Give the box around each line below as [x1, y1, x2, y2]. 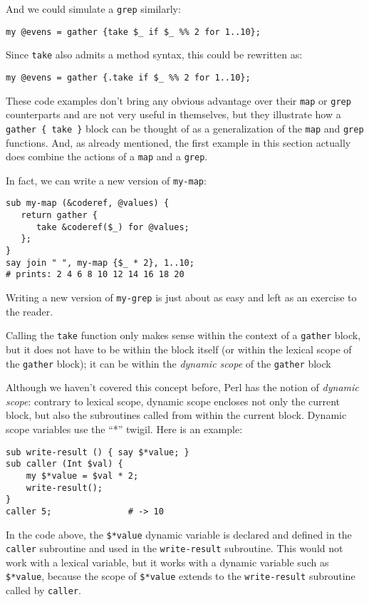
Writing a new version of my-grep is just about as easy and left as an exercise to [6, 290, 357, 305]
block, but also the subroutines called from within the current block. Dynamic [6, 408, 347, 422]
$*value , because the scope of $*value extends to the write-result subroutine [6, 569, 355, 583]
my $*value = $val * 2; [26, 470, 139, 481]
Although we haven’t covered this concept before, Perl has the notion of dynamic [6, 380, 359, 395]
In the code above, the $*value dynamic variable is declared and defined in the [6, 526, 352, 541]
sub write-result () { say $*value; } [6, 447, 189, 457]
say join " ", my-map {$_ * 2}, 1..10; [6, 257, 194, 268]
